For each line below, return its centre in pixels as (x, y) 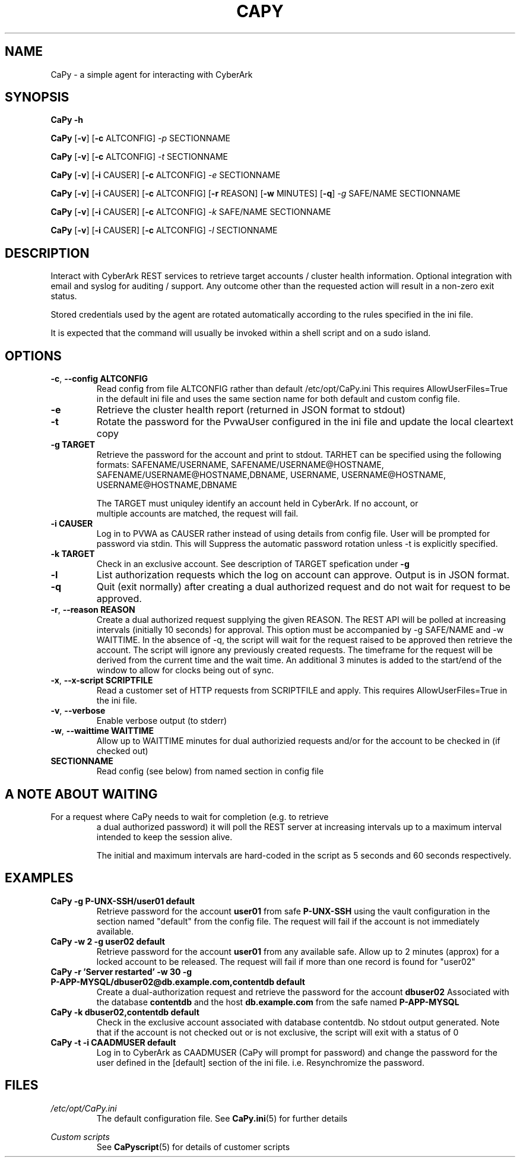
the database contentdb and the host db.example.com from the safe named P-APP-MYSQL (278, 1002)
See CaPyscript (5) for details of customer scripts (193, 1147)
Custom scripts (80, 1136)
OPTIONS (33, 356)
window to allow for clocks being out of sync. (185, 670)
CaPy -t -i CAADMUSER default (113, 1042)
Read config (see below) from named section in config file (210, 771)
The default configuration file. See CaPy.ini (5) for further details (222, 1118)
